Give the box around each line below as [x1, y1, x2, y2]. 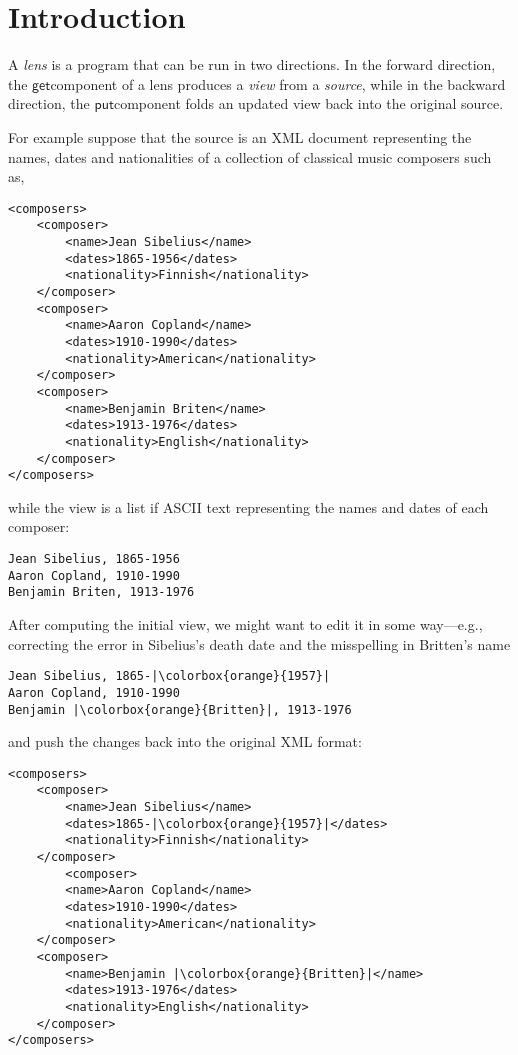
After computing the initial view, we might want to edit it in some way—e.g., [8, 614, 483, 634]
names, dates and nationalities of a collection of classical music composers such [8, 146, 492, 167]
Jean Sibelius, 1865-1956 [8, 552, 180, 567]
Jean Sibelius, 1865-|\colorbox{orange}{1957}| [8, 669, 331, 684]
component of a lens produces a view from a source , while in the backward [50, 73, 506, 94]
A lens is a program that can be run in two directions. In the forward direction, [8, 54, 496, 75]
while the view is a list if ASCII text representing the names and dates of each [8, 496, 489, 517]
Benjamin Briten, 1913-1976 [8, 585, 195, 600]
